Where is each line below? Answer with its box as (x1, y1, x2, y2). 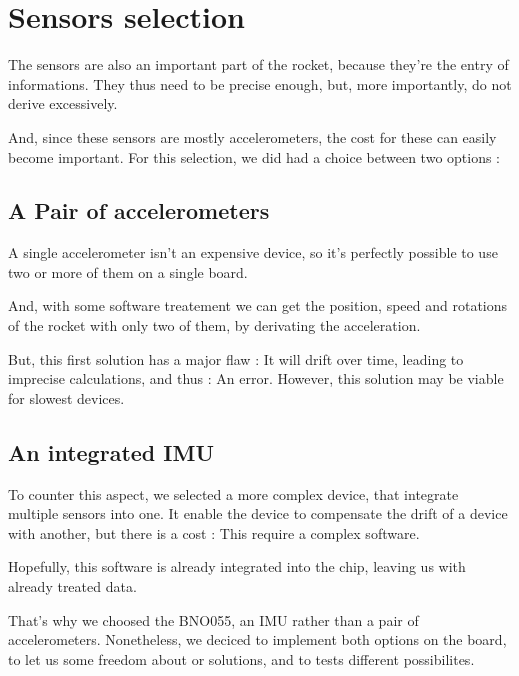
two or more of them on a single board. (8, 261, 248, 282)
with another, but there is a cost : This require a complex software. (8, 522, 420, 543)
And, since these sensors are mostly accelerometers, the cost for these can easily (8, 126, 497, 147)
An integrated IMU (8, 436, 214, 467)
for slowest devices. (8, 387, 125, 408)
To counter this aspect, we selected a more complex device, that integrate (8, 483, 459, 504)
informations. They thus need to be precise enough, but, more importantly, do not (8, 73, 512, 94)
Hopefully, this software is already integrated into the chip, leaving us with (8, 556, 466, 577)
